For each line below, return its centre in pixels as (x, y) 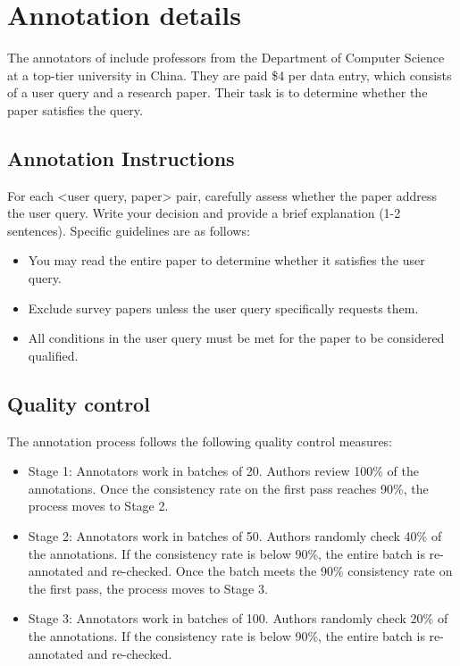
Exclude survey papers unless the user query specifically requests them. (223, 308)
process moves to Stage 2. (98, 506)
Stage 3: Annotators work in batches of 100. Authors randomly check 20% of (238, 618)
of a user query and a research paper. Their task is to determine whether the (217, 92)
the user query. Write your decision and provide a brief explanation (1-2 (204, 213)
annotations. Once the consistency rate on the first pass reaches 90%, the (228, 488)
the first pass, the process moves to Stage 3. (148, 588)
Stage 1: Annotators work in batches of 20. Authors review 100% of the (223, 471)
